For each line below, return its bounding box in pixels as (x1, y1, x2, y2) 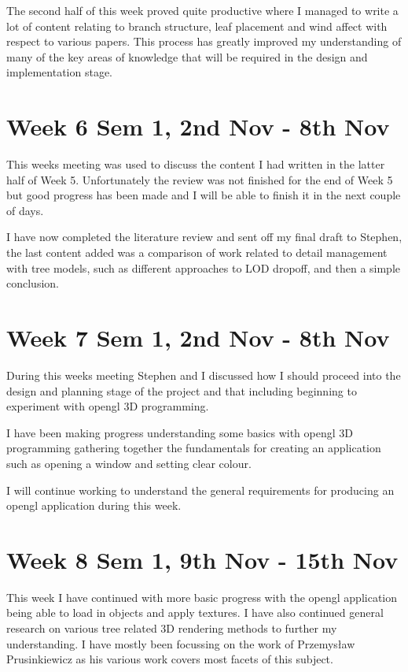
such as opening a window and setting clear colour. (6, 455, 252, 471)
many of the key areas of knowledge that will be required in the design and (6, 48, 368, 65)
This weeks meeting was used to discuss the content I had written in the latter (6, 156, 385, 173)
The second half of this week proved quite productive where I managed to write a (6, 2, 399, 18)
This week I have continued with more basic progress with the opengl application (6, 588, 398, 605)
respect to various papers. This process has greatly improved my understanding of (6, 33, 402, 50)
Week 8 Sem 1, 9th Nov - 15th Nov (6, 543, 399, 575)
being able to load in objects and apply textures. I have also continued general (6, 604, 384, 621)
